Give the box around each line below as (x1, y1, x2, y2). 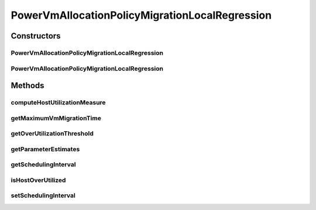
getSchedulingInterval (11, 160, 76, 169)
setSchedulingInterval (11, 191, 75, 199)
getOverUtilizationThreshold (11, 129, 94, 138)
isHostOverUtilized (11, 176, 66, 184)
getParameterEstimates (11, 145, 80, 153)
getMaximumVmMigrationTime (11, 114, 102, 122)
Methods (11, 80, 44, 90)
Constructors (11, 31, 61, 41)
